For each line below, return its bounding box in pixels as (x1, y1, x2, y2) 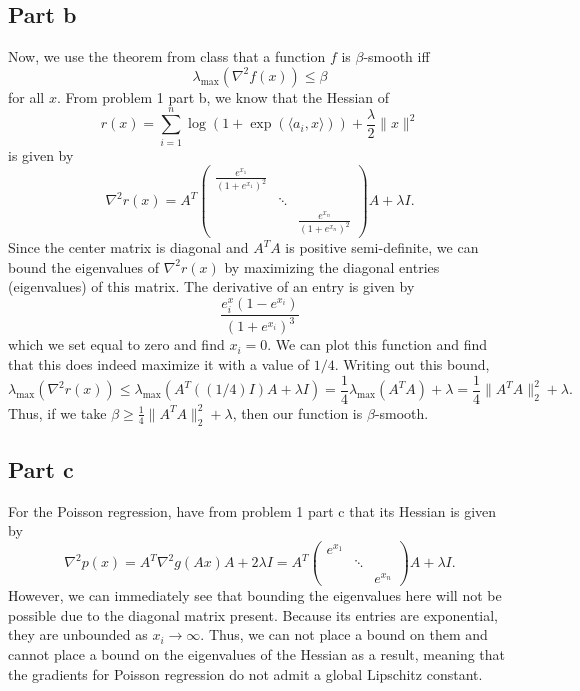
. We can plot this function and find (267, 334, 488, 355)
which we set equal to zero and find (8, 334, 225, 355)
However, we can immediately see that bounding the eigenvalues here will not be (8, 585, 502, 606)
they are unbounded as (8, 624, 148, 645)
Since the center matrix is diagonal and (8, 237, 249, 258)
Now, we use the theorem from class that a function (8, 46, 326, 67)
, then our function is (232, 402, 363, 423)
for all (8, 86, 45, 107)
